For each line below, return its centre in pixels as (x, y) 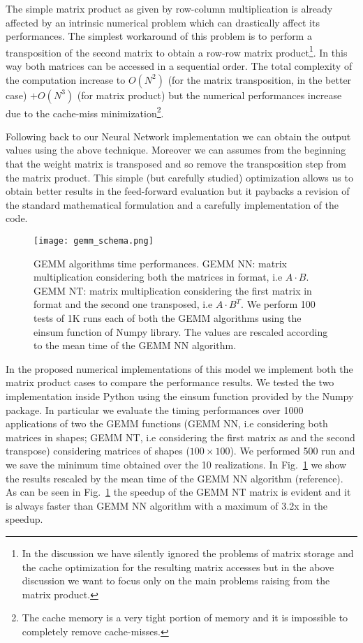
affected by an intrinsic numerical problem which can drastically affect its (163, 22)
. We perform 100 (278, 304)
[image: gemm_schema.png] (94, 241)
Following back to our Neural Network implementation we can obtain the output (178, 136)
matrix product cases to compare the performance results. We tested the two (170, 382)
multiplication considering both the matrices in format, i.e (158, 277)
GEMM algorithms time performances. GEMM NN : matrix (160, 263)
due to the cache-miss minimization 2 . (85, 112)
